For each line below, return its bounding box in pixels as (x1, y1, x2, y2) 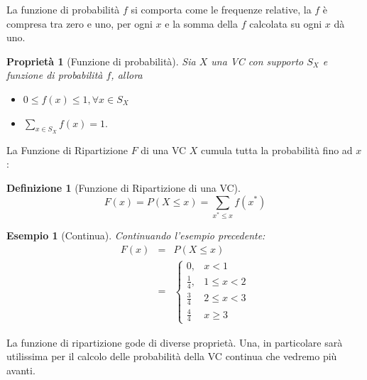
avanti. (6, 362, 35, 377)
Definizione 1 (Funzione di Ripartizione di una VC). (6, 180, 241, 195)
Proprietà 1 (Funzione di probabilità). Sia (6, 53, 196, 68)
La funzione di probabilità (6, 2, 120, 16)
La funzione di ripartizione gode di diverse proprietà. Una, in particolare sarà (6, 335, 343, 349)
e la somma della (165, 16, 239, 31)
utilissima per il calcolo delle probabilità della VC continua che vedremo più (6, 349, 337, 364)
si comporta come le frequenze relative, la (131, 2, 312, 16)
